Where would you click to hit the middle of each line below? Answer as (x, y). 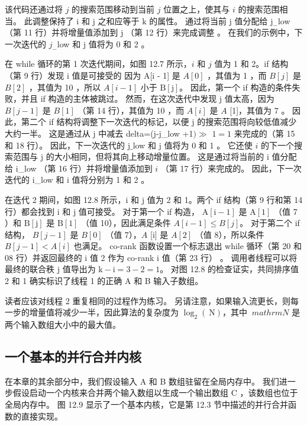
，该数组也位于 (269, 393)
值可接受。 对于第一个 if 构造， (139, 211)
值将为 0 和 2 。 (119, 43)
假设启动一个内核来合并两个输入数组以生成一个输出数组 (120, 393)
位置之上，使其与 (197, 9)
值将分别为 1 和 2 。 (111, 180)
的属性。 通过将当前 (188, 20)
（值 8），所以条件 (230, 234)
